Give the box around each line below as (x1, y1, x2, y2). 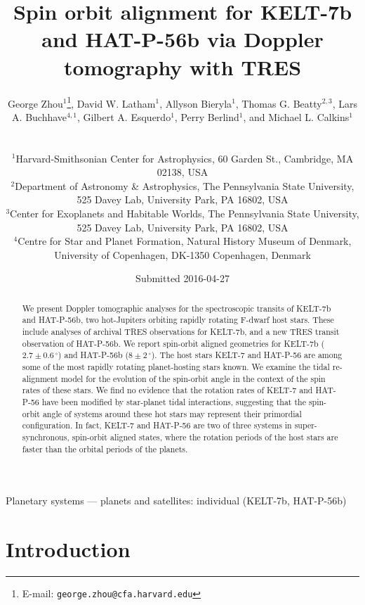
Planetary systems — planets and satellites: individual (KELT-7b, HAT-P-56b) (6, 493, 347, 508)
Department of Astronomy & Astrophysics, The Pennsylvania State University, (15, 178, 354, 193)
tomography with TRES (63, 52, 302, 81)
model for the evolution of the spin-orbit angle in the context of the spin (60, 372, 326, 384)
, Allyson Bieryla (159, 96, 232, 110)
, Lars (332, 96, 357, 110)
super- (294, 419, 317, 431)
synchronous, (22, 431, 69, 442)
